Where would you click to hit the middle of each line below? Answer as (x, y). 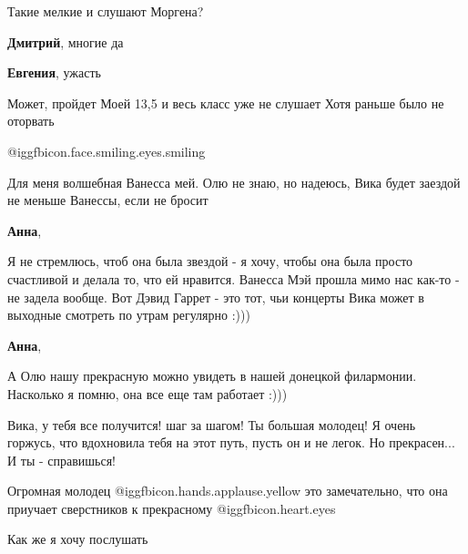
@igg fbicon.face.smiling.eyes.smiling (107, 151)
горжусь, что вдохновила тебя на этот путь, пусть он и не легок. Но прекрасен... (231, 442)
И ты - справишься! (62, 460)
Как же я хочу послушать (78, 539)
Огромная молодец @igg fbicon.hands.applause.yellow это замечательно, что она (228, 491)
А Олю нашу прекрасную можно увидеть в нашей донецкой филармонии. (212, 376)
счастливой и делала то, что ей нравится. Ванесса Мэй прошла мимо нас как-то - (234, 278)
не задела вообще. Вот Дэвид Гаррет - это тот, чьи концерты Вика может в (216, 297)
